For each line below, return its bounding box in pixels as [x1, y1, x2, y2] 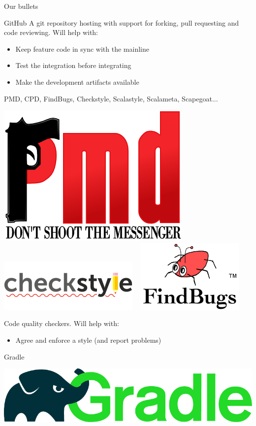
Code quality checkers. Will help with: [4, 318, 119, 328]
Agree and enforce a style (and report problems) [15, 334, 161, 345]
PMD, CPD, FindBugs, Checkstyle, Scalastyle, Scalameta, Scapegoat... [4, 93, 218, 103]
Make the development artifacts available [15, 76, 139, 87]
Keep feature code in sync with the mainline [15, 43, 149, 54]
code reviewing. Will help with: [4, 27, 98, 37]
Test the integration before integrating [15, 60, 131, 70]
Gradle [4, 351, 25, 361]
